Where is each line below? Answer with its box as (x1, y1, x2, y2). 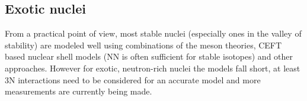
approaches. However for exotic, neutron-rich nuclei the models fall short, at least (5, 61, 300, 74)
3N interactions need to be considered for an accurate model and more (5, 73, 261, 86)
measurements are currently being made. (5, 85, 152, 97)
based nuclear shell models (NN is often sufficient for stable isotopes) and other (5, 50, 293, 63)
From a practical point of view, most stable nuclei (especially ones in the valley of (5, 27, 302, 40)
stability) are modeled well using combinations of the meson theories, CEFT (5, 38, 282, 51)
